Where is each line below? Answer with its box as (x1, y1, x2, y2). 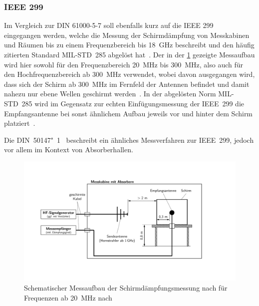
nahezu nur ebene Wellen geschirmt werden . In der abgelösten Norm (4, 88, 216, 99)
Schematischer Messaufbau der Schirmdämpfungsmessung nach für (24, 283, 228, 293)
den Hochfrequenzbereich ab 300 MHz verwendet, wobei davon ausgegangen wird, (4, 69, 255, 79)
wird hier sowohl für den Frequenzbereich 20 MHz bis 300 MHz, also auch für (4, 59, 244, 69)
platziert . (4, 118, 35, 128)
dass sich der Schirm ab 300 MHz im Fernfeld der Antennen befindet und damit (4, 78, 250, 89)
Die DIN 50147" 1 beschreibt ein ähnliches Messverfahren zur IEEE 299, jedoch (4, 134, 254, 145)
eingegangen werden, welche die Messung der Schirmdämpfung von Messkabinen (4, 29, 250, 40)
